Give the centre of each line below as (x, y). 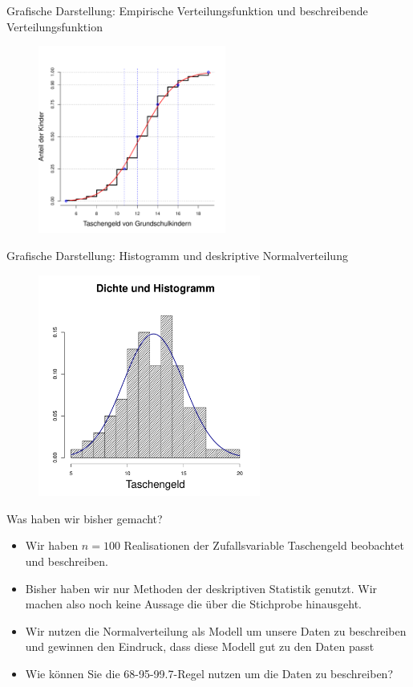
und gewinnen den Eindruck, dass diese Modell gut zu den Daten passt (200, 646)
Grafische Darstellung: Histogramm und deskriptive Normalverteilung (177, 255)
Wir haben (52, 545)
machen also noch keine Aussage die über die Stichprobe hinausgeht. (194, 604)
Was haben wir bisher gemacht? (85, 518)
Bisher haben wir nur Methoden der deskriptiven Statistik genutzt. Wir (201, 588)
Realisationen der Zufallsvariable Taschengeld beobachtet (264, 545)
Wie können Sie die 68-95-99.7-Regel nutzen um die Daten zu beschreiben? (209, 673)
